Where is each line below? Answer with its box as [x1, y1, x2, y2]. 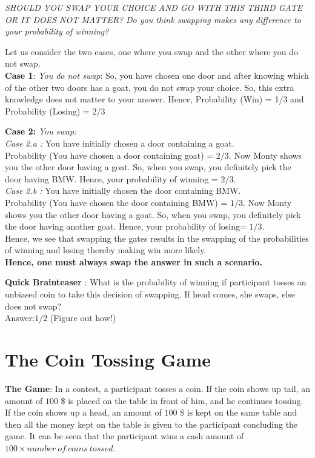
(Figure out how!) [50, 311, 116, 324]
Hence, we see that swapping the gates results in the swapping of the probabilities [5, 231, 309, 244]
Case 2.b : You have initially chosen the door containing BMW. [5, 184, 241, 197]
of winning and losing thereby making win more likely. [5, 244, 207, 256]
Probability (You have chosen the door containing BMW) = [5, 196, 228, 208]
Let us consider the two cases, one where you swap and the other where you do [5, 45, 299, 58]
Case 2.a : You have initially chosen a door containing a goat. [5, 136, 234, 149]
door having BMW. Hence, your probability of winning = [5, 172, 218, 185]
